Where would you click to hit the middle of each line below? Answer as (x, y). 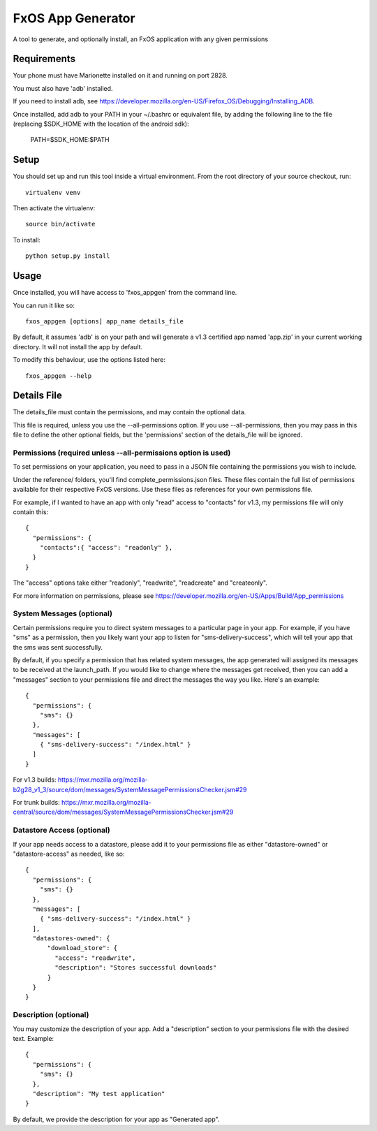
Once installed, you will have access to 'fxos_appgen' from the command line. (125, 293)
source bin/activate (60, 224)
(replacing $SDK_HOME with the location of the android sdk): (101, 124)
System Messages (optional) (63, 613)
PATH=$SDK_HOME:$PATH (70, 140)
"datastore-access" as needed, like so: (69, 854)
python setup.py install (68, 256)
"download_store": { (82, 948)
